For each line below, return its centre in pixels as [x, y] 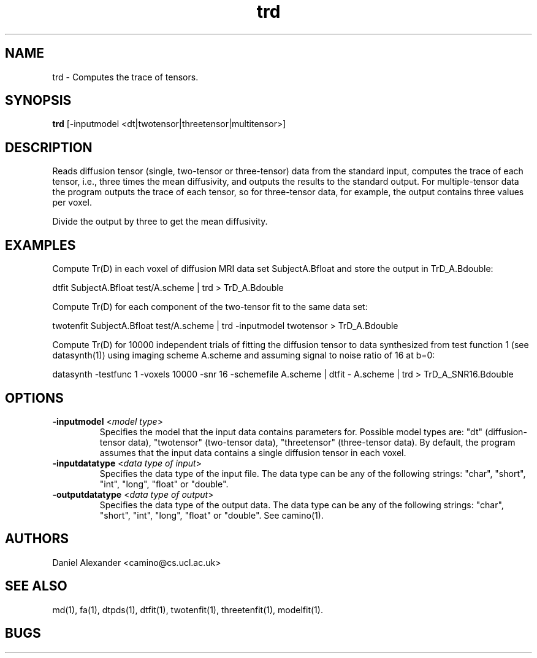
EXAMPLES [40, 245]
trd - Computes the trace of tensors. [125, 77]
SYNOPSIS [38, 101]
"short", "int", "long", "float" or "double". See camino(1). [211, 515]
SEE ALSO [36, 586]
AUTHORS [37, 539]
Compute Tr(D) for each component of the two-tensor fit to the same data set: [210, 307]
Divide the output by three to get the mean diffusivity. [160, 222]
